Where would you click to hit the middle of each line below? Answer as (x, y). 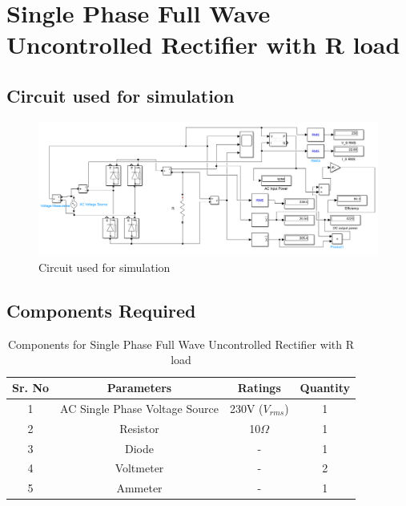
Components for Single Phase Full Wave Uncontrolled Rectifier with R (181, 344)
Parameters (139, 388)
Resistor (139, 428)
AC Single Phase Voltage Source (139, 408)
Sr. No (31, 388)
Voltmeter (139, 468)
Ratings (259, 388)
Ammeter (139, 488)
